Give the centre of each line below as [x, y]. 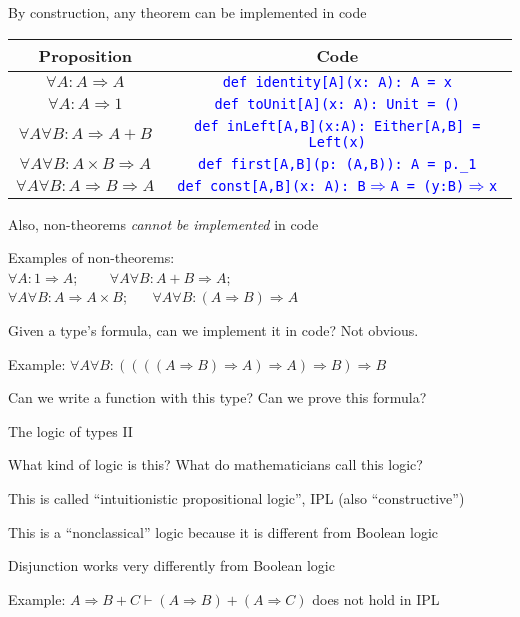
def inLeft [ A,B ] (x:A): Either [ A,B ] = [337, 125]
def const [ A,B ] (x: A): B [271, 185]
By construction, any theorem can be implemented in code [187, 12]
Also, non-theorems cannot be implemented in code [163, 223]
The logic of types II [70, 430]
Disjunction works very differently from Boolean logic [171, 565]
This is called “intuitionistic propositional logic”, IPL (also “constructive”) [236, 497]
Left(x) [337, 141]
